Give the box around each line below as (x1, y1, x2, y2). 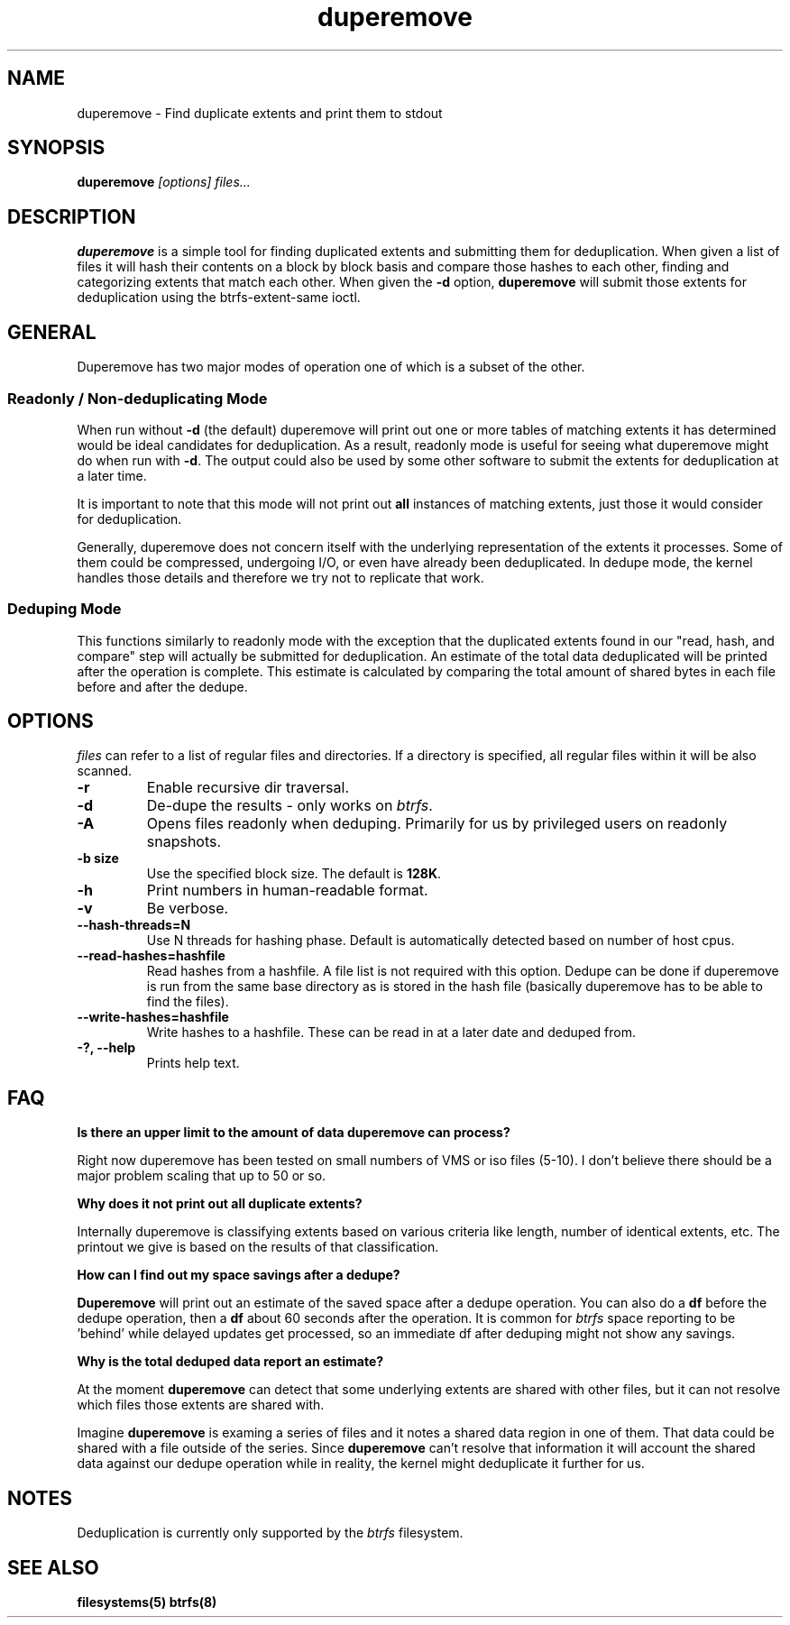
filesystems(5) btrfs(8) (77, 1594, 217, 1610)
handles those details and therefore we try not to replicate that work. (77, 569, 484, 585)
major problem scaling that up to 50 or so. (77, 1168, 326, 1184)
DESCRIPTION (7, 205, 136, 228)
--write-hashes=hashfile (77, 1009, 229, 1025)
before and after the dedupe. (77, 678, 248, 694)
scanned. (77, 763, 133, 779)
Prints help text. (146, 1055, 240, 1071)
